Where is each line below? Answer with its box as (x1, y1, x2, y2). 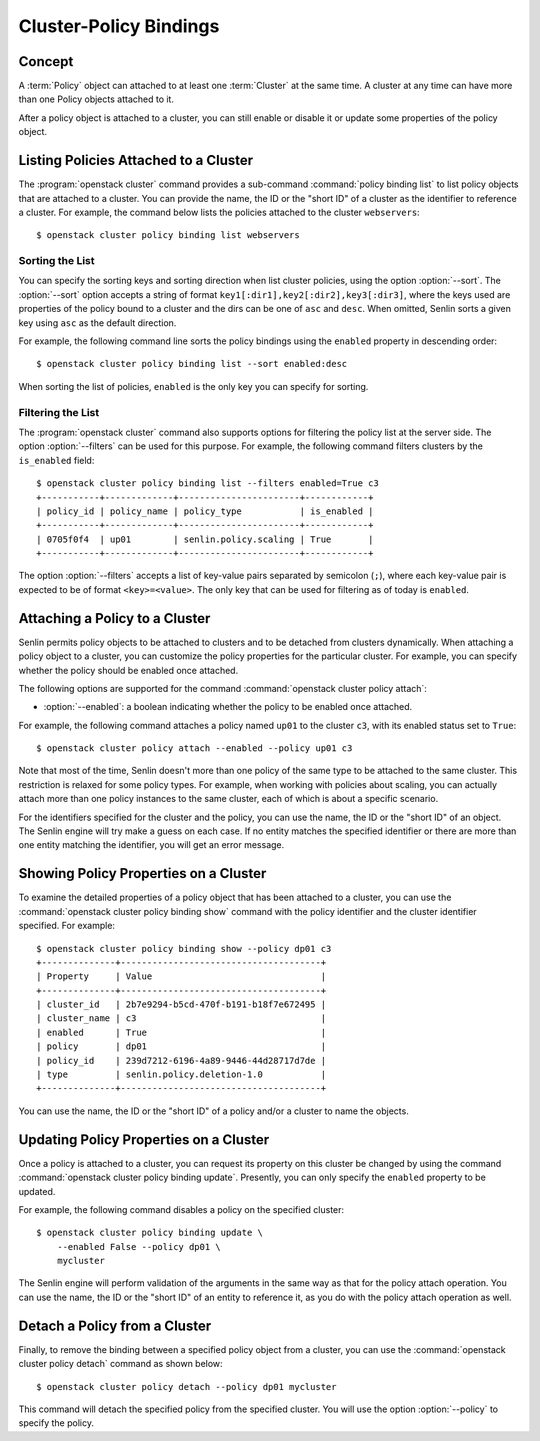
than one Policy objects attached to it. (18, 93, 175, 105)
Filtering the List (18, 405, 100, 419)
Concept (18, 53, 74, 70)
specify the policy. (18, 1417, 95, 1429)
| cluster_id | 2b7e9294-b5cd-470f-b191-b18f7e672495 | (36, 999, 327, 1010)
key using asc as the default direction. (18, 316, 177, 329)
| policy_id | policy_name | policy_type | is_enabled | (36, 505, 374, 517)
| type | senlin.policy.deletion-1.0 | (36, 1069, 327, 1080)
